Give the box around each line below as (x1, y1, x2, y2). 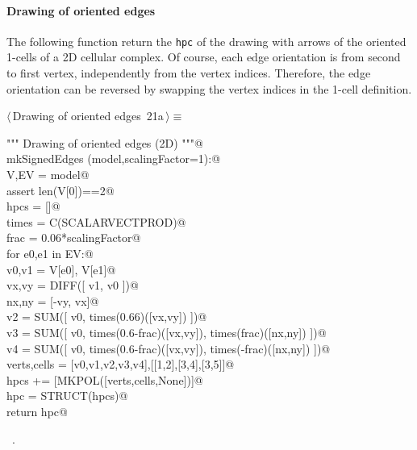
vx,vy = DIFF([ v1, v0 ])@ (6, 277, 139, 294)
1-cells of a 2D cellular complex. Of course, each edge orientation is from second (6, 48, 401, 65)
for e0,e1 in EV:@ (6, 244, 94, 261)
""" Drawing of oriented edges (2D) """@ (6, 134, 203, 151)
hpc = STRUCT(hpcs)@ (6, 387, 128, 404)
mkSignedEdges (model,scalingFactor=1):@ (6, 150, 221, 167)
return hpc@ (6, 402, 68, 419)
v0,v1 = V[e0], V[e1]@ (6, 260, 116, 277)
